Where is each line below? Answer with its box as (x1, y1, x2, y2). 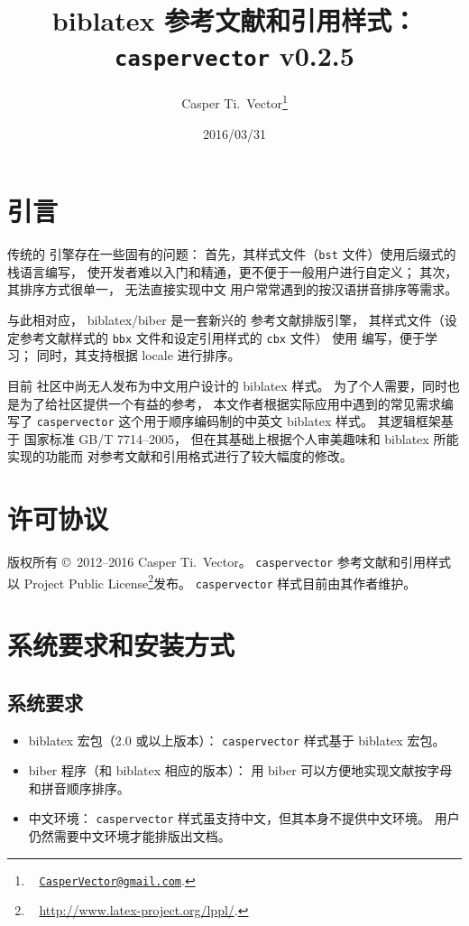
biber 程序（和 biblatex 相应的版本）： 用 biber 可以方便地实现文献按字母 (28, 761, 453, 780)
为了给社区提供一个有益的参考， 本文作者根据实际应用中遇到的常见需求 (19, 394, 441, 412)
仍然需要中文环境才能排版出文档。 (28, 827, 231, 846)
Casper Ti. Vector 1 (181, 91, 288, 113)
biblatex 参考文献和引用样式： (51, 2, 418, 39)
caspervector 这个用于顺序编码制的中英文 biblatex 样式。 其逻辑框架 (36, 412, 441, 431)
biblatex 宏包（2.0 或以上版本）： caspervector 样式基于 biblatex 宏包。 (28, 730, 446, 749)
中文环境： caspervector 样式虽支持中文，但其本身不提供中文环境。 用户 (28, 809, 460, 828)
